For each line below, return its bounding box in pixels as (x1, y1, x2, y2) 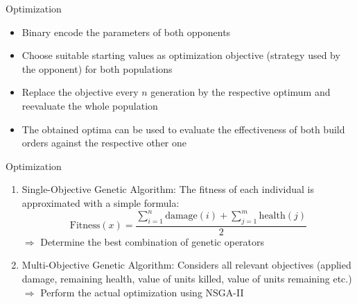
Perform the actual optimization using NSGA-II (40, 285, 244, 299)
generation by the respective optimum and (150, 85, 331, 99)
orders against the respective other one (21, 135, 186, 150)
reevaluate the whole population (21, 98, 158, 112)
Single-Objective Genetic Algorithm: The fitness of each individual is (21, 182, 314, 196)
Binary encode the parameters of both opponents (21, 24, 231, 39)
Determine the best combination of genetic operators (40, 234, 265, 248)
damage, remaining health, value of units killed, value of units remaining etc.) (21, 271, 352, 286)
